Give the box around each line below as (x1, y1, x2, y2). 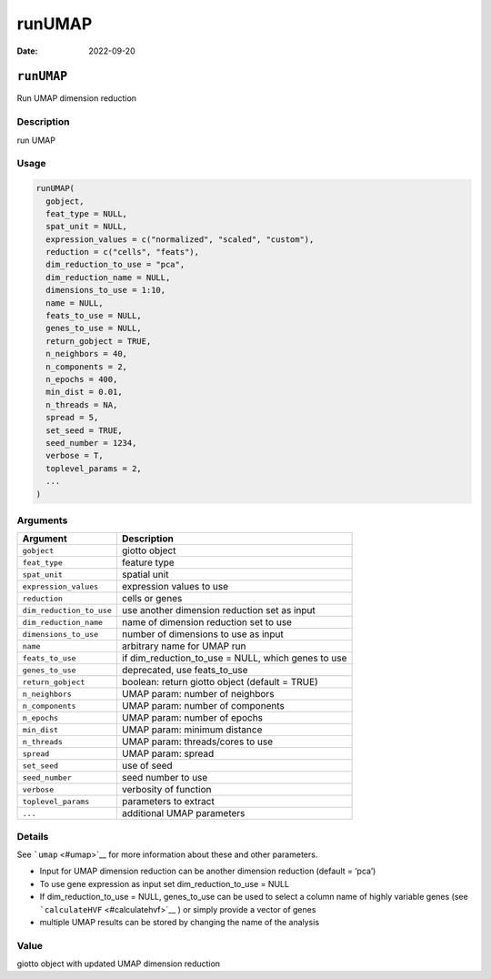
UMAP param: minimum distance (121, 723, 263, 736)
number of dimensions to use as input (121, 628, 284, 641)
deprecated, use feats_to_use (121, 664, 249, 677)
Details (16, 830, 49, 843)
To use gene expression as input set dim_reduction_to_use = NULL (39, 878, 290, 889)
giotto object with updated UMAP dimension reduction (16, 958, 221, 969)
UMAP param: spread (121, 747, 215, 760)
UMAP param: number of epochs (121, 712, 264, 724)
